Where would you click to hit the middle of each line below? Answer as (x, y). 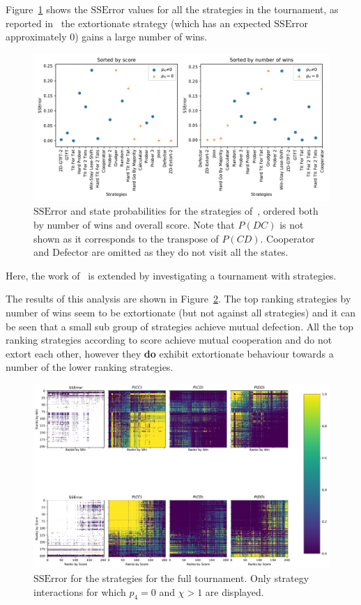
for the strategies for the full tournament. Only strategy (190, 578)
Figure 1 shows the (47, 9)
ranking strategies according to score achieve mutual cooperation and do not (169, 340)
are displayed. (235, 591)
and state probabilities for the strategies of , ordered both (194, 211)
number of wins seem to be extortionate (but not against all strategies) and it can (181, 312)
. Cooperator (287, 238)
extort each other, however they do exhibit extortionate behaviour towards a (170, 353)
